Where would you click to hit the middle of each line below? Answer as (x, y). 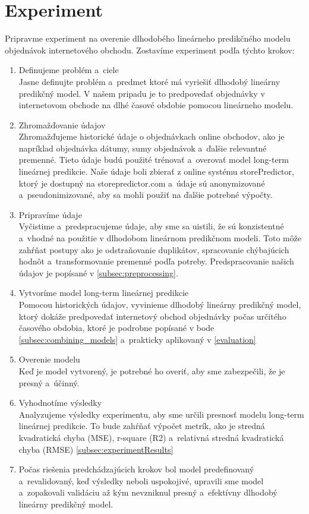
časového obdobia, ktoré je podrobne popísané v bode (116, 328)
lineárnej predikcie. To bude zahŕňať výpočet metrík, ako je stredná (142, 426)
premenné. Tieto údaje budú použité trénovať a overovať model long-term (154, 160)
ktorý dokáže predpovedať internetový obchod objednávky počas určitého (152, 316)
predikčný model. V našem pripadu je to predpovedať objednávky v (142, 93)
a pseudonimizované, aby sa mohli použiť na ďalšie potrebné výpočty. (146, 195)
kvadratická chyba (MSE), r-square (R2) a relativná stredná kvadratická (151, 437)
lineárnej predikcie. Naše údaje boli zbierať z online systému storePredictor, (156, 171)
